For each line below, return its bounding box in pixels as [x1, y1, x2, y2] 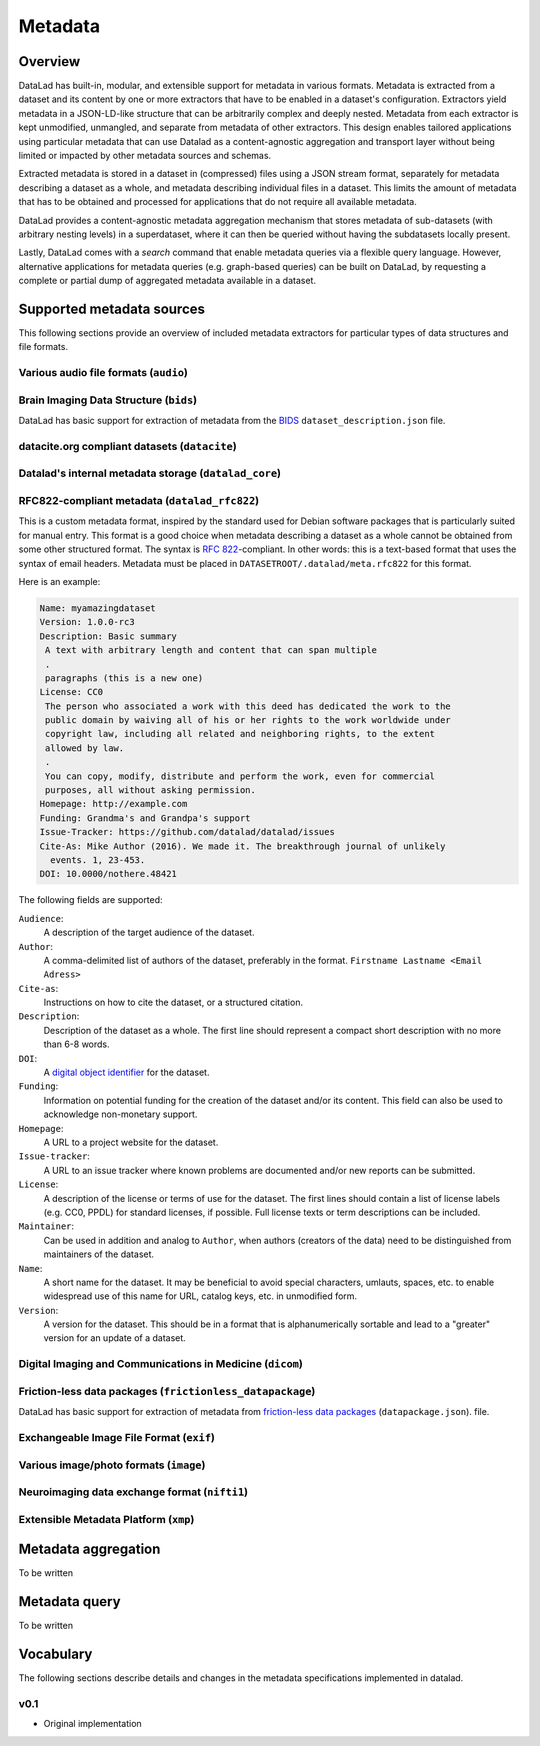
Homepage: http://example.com [39, 798, 188, 810]
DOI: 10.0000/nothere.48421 [39, 868, 177, 880]
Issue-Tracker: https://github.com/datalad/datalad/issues [39, 826, 335, 838]
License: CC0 [39, 686, 104, 698]
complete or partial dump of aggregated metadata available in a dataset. [18, 275, 317, 287]
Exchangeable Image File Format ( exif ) [18, 1430, 215, 1444]
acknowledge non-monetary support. [43, 1108, 198, 1120]
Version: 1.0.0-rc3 [39, 616, 135, 628]
